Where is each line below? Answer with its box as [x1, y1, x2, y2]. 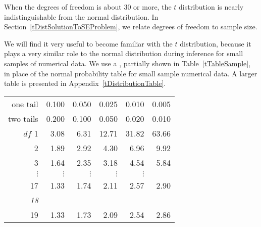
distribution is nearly [179, 2, 244, 12]
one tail [12, 98, 38, 110]
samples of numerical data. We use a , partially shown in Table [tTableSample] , [4, 58, 251, 68]
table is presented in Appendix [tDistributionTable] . [4, 78, 166, 88]
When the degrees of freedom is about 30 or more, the [4, 2, 172, 12]
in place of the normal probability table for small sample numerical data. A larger [4, 68, 257, 78]
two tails [8, 112, 38, 124]
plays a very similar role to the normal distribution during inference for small [4, 48, 243, 59]
